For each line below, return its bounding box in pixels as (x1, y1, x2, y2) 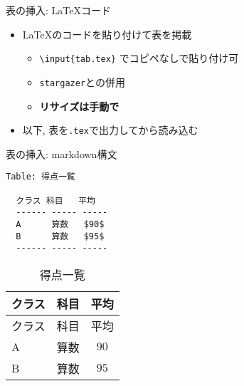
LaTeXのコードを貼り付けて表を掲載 (22, 26, 192, 41)
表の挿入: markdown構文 (6, 146, 117, 161)
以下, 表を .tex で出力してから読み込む (22, 122, 198, 137)
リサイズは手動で (39, 98, 120, 113)
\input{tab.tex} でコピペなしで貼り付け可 (39, 51, 239, 66)
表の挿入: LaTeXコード (6, 3, 111, 17)
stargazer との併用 (39, 74, 125, 89)
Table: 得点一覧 (6, 172, 75, 182)
